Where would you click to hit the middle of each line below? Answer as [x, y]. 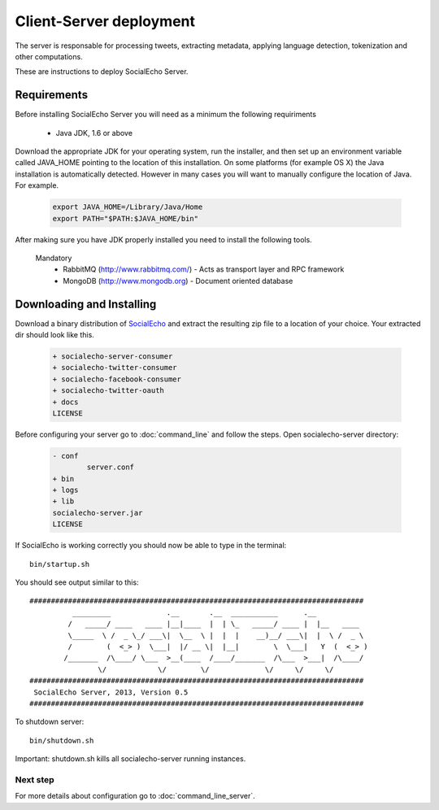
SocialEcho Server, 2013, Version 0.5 [111, 692]
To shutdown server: [50, 722]
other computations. [49, 56]
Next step [35, 779]
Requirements [52, 95]
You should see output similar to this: [77, 582]
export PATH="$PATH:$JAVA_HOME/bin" [126, 218]
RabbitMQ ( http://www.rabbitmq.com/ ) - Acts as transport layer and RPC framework [204, 269]
